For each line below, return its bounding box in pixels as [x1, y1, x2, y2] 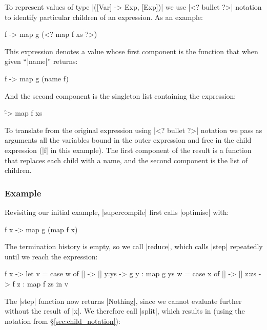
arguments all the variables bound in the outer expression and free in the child [5, 135, 252, 145]
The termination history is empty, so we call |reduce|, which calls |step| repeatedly [5, 241, 263, 252]
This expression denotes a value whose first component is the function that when [5, 46, 258, 56]
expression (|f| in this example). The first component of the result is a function [5, 144, 252, 155]
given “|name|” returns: [5, 56, 78, 67]
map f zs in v [27, 278, 69, 289]
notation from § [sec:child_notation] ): [5, 315, 120, 326]
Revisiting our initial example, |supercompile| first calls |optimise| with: [5, 206, 229, 217]
